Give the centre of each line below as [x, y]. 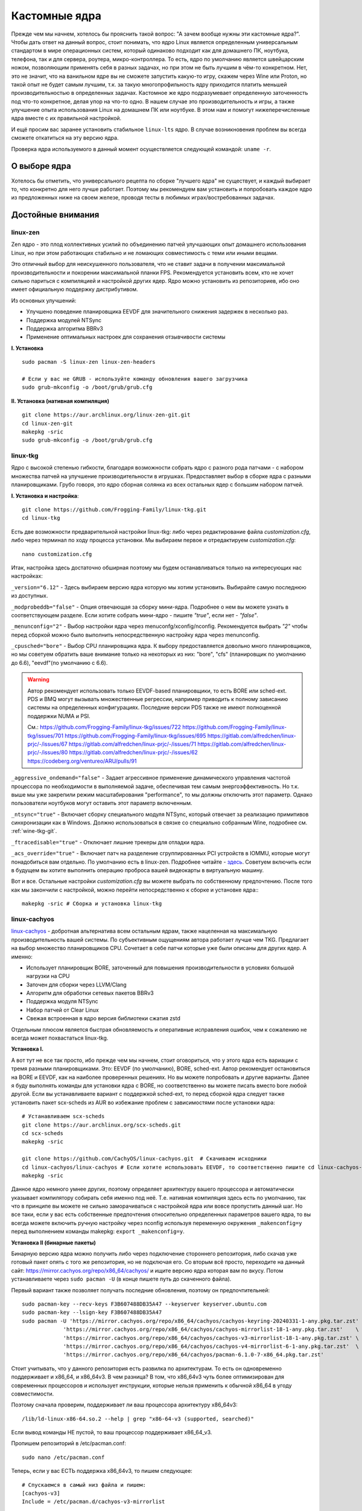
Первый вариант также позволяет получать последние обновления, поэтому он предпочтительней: [141, 1290]
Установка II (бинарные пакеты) [54, 1243]
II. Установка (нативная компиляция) [60, 401]
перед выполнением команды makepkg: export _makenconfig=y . [98, 1231]
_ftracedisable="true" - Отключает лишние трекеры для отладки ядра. [108, 842]
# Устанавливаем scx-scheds [63, 1116]
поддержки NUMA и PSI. [59, 716]
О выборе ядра [41, 166]
